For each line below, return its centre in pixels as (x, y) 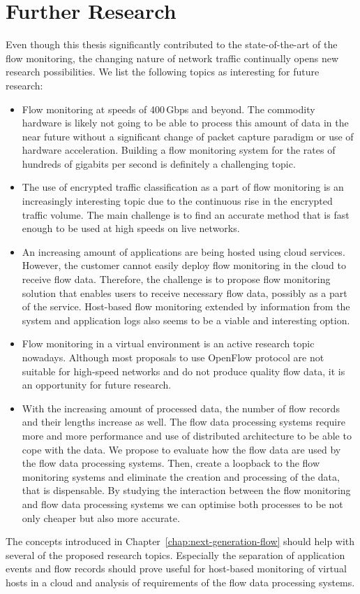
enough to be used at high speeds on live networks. (131, 228)
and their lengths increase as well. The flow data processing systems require (183, 422)
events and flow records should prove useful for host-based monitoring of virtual (176, 568)
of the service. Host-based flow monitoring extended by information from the (186, 306)
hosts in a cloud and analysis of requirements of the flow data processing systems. (180, 582)
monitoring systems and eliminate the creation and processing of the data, (181, 476)
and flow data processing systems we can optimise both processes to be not (182, 504)
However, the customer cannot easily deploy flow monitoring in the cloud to (184, 265)
